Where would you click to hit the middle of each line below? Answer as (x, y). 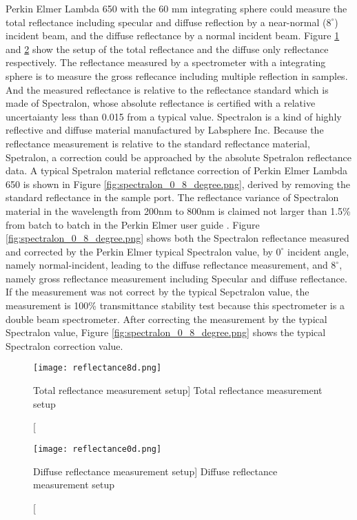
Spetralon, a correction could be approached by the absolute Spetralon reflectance (179, 157)
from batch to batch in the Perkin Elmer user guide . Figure (133, 224)
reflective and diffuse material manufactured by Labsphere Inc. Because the (165, 130)
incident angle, (318, 251)
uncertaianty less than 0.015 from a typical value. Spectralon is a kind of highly (174, 116)
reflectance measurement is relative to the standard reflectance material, (158, 143)
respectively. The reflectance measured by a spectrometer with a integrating (166, 62)
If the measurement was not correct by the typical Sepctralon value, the (157, 292)
